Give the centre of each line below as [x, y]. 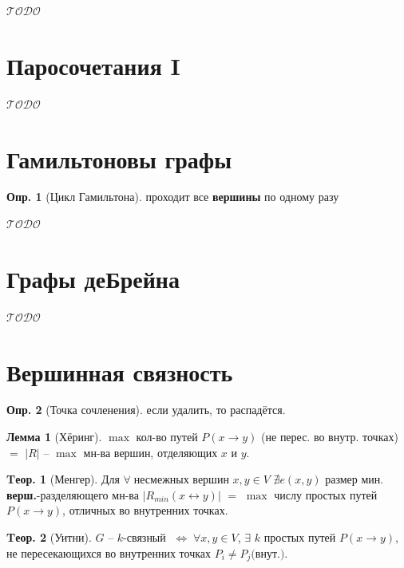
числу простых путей [326, 494]
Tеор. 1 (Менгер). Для [63, 479]
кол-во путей [167, 437]
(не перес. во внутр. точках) [330, 437]
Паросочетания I [93, 65]
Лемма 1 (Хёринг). [54, 437]
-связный [145, 537]
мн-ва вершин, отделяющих [151, 452]
